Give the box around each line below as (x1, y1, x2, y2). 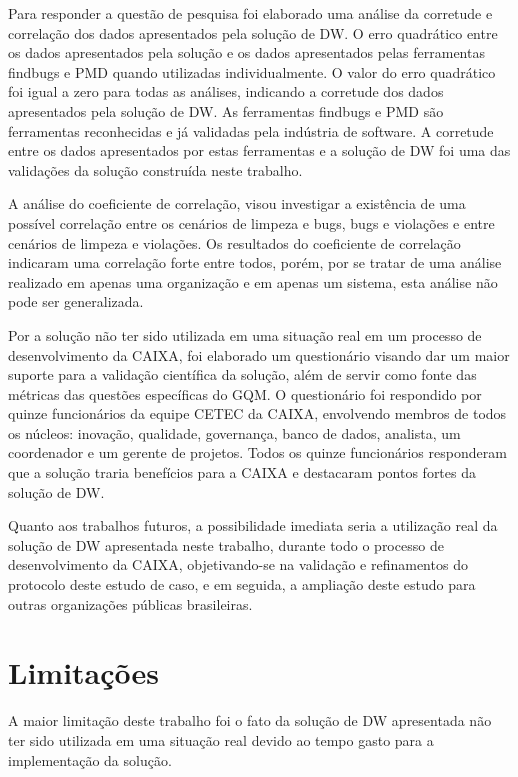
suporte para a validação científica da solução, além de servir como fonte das (8, 364, 477, 385)
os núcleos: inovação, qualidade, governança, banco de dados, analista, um (8, 422, 461, 443)
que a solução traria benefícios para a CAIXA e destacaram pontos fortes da (8, 462, 476, 483)
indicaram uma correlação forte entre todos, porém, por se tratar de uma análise (8, 252, 502, 273)
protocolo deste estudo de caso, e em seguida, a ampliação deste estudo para (8, 574, 476, 595)
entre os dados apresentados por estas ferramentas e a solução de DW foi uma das (8, 140, 511, 161)
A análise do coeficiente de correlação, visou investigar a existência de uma (8, 193, 466, 214)
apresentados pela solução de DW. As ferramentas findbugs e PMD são (8, 100, 444, 121)
